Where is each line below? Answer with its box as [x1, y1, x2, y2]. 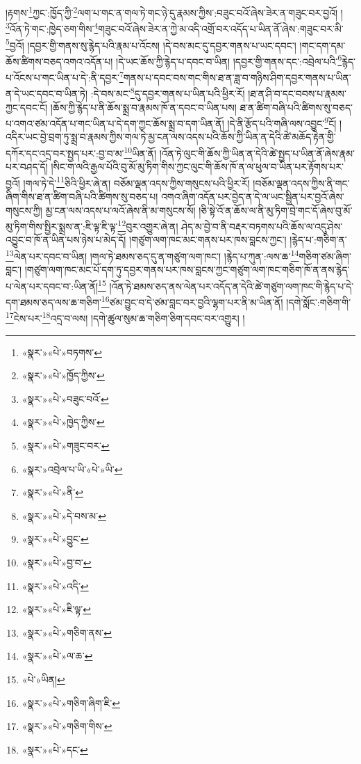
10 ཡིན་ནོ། [124, 143, 156, 160]
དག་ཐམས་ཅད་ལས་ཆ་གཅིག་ [6, 294, 101, 309]
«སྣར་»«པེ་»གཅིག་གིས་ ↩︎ [22, 719, 112, 733]
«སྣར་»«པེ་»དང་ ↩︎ [22, 742, 88, 756]
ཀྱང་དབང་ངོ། [6, 100, 48, 114]
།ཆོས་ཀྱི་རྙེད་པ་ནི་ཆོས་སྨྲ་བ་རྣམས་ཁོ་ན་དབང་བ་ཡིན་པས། [50, 100, 237, 114]
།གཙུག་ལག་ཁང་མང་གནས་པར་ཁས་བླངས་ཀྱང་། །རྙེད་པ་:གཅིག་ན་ [129, 232, 347, 247]
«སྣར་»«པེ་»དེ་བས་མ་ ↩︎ [22, 508, 106, 523]
